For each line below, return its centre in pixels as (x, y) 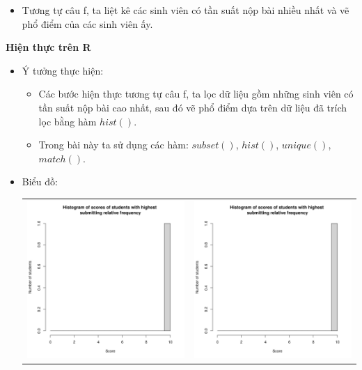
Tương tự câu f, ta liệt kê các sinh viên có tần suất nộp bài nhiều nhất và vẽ (186, 10)
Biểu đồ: (40, 182)
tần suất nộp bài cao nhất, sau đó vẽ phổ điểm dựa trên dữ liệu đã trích (193, 107)
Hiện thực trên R (48, 47)
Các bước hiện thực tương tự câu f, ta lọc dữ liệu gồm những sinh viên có (196, 94)
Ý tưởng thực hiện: (63, 70)
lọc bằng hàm (68, 121)
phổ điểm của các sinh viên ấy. (87, 23)
